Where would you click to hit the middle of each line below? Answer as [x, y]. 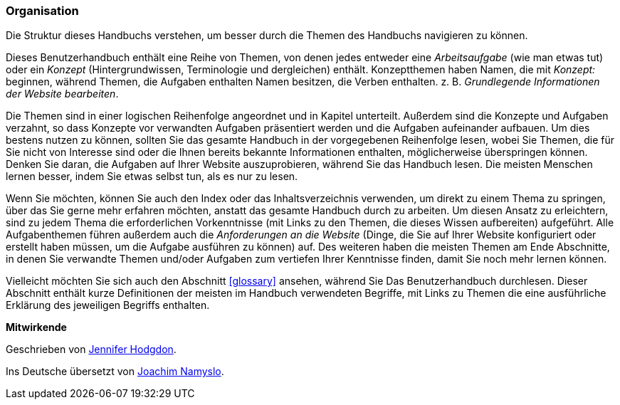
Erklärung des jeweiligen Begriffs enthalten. [108, 305]
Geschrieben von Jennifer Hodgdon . [91, 349]
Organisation [42, 11]
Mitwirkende [36, 327]
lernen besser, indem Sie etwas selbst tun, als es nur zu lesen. [152, 177]
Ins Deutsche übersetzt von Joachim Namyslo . [115, 372]
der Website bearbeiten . [62, 94]
